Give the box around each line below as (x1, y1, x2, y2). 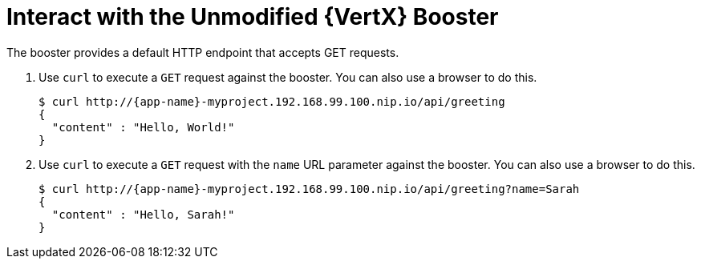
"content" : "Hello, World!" (51, 120, 235, 134)
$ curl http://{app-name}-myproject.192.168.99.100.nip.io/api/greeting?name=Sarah (38, 182, 580, 195)
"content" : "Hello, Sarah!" (51, 207, 235, 221)
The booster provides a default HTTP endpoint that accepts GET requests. (6, 45, 399, 59)
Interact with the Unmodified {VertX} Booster (6, 3, 499, 30)
